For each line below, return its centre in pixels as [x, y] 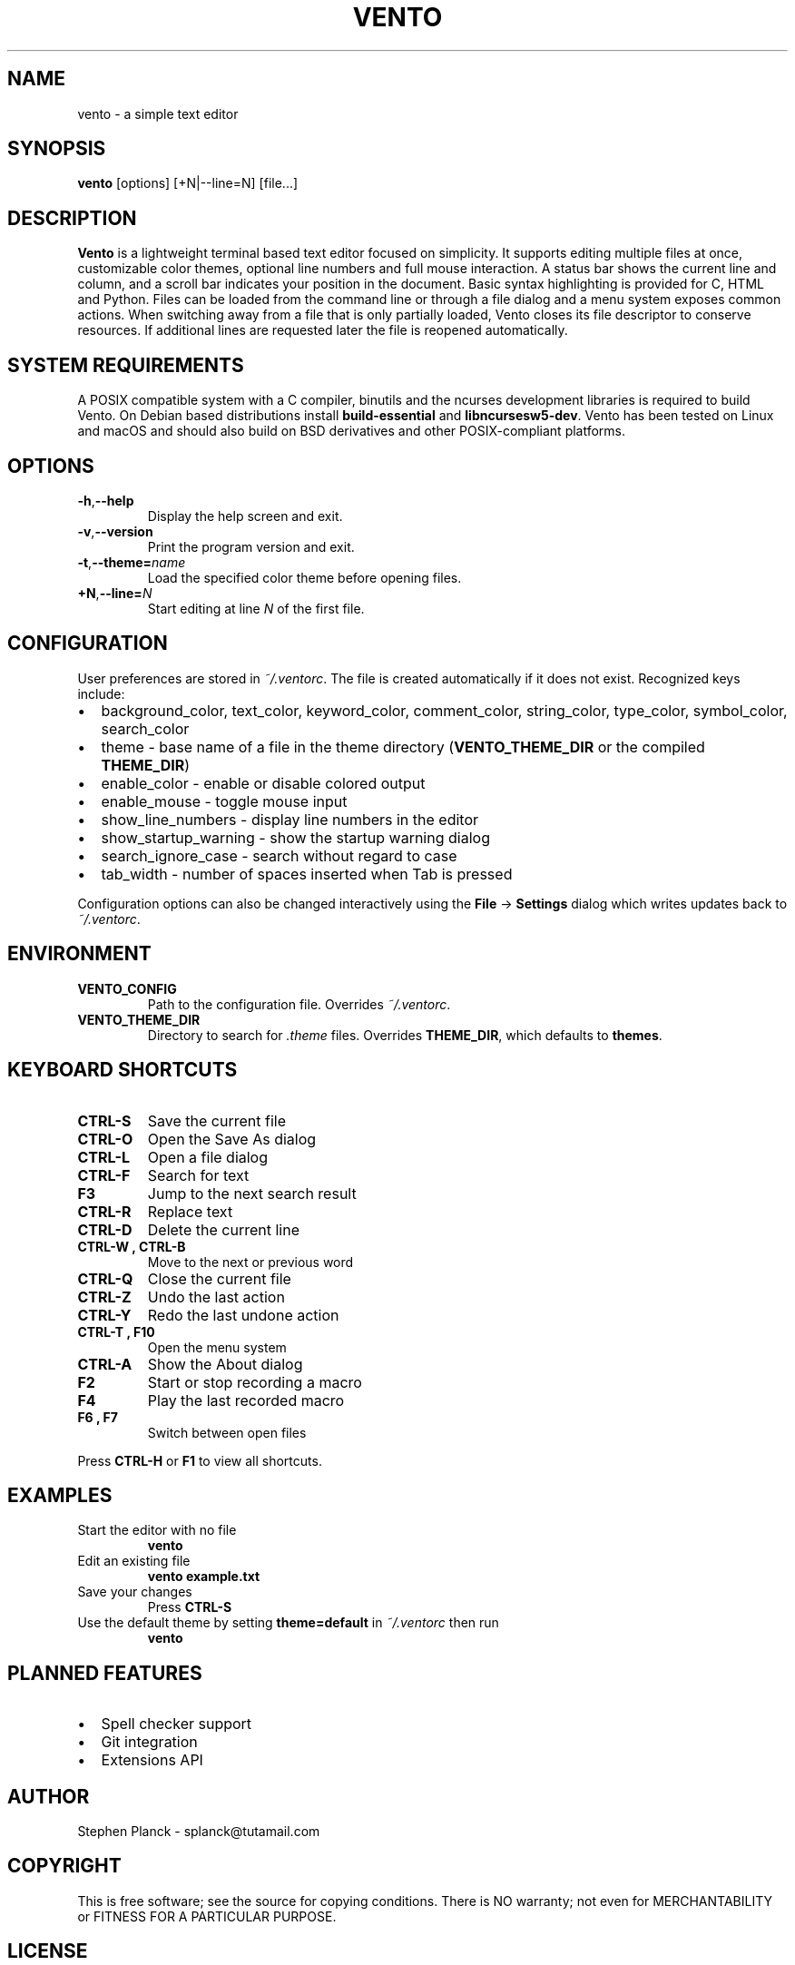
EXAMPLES [60, 1495]
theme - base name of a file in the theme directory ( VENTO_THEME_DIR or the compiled [403, 747]
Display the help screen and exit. [245, 516]
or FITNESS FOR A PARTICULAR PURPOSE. [207, 1916]
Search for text [198, 1175]
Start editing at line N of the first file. [256, 608]
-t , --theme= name [132, 562]
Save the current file [216, 1120]
